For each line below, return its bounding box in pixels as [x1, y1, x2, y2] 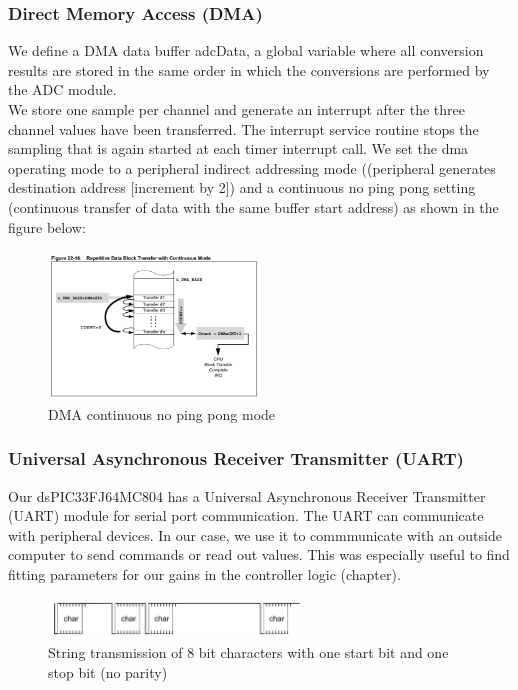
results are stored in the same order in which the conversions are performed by [8, 59, 490, 80]
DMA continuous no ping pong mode [48, 403, 276, 424]
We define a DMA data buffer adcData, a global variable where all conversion [8, 40, 484, 61]
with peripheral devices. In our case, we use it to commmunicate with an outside [8, 524, 502, 545]
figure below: [8, 216, 86, 237]
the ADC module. [8, 79, 117, 100]
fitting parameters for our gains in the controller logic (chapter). [8, 563, 401, 584]
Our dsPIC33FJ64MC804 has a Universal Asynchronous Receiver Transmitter [8, 485, 486, 506]
